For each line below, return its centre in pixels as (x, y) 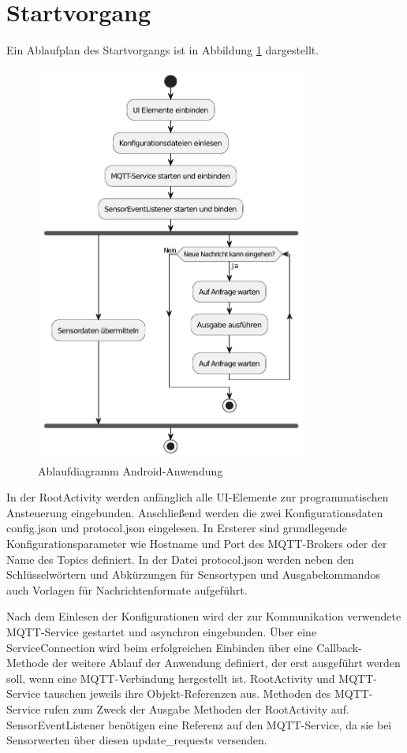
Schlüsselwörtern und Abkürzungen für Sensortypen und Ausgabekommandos (193, 574)
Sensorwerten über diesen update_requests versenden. (137, 740)
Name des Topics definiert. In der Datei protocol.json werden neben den (180, 559)
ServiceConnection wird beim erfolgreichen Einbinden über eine (160, 647)
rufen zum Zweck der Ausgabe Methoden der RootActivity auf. (196, 709)
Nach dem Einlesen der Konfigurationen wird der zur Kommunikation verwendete (204, 616)
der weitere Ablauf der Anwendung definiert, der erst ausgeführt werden (226, 663)
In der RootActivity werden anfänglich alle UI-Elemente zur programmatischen (198, 497)
